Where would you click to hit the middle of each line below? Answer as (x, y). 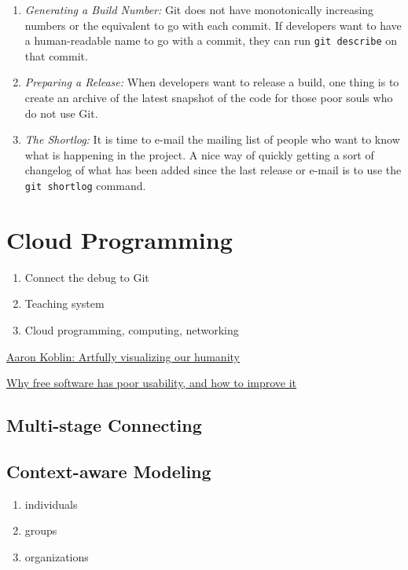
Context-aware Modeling (109, 471)
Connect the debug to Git (87, 277)
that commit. (56, 55)
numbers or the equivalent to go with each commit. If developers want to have (213, 25)
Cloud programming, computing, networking (132, 329)
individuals (51, 504)
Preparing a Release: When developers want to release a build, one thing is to (212, 82)
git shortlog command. (85, 185)
